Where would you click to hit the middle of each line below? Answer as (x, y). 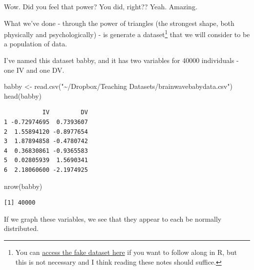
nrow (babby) (23, 186)
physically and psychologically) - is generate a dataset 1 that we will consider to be (127, 33)
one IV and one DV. (34, 70)
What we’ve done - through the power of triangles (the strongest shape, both (119, 23)
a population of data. (36, 44)
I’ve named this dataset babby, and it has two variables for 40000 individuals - (121, 60)
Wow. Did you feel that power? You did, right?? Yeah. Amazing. (101, 6)
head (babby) (23, 95)
